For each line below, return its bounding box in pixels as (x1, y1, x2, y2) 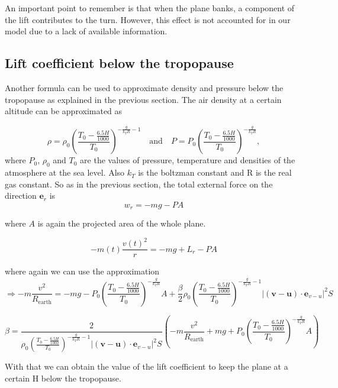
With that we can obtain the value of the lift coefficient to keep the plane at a (5, 360, 288, 373)
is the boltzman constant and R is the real (138, 166, 292, 179)
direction (5, 189, 37, 202)
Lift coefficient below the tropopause (5, 54, 234, 72)
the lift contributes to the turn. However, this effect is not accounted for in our (5, 13, 291, 25)
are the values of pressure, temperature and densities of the (80, 154, 295, 166)
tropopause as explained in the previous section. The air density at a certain (5, 93, 282, 105)
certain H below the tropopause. (5, 371, 121, 384)
